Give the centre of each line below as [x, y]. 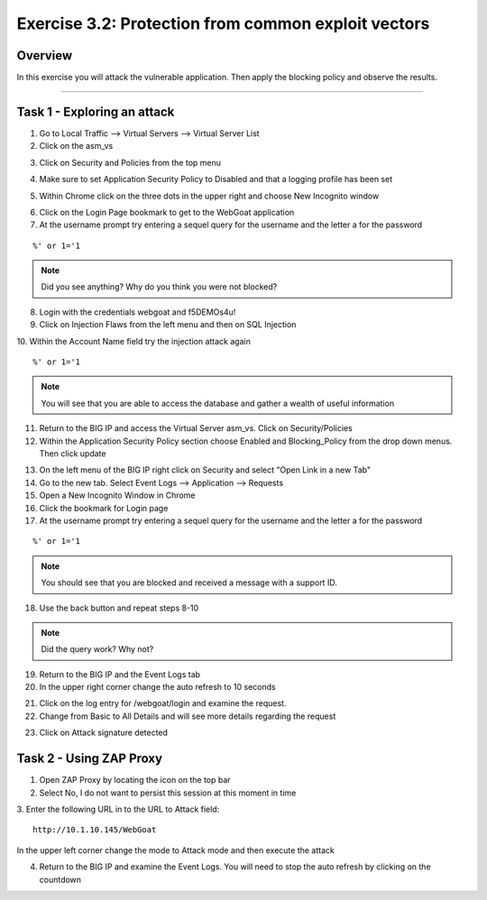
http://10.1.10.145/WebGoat [95, 830]
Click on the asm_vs [76, 146]
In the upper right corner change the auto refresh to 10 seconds [157, 687]
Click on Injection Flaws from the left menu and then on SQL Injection [168, 325]
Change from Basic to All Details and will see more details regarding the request [188, 716]
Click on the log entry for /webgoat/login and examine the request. [163, 703]
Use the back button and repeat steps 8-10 [119, 608]
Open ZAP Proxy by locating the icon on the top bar [135, 780]
